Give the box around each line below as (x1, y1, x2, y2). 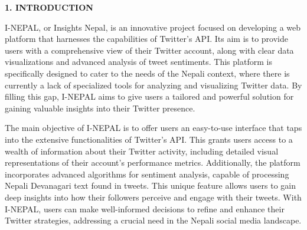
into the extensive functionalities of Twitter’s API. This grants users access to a (5, 133, 293, 145)
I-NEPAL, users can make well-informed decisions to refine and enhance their (5, 202, 285, 215)
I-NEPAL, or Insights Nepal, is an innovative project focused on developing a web (5, 21, 301, 33)
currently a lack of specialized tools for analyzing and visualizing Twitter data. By (5, 78, 302, 91)
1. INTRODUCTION (5, 1, 93, 13)
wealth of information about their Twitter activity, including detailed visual (5, 144, 279, 157)
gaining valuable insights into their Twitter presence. (5, 101, 195, 114)
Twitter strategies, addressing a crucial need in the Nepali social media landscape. (5, 214, 302, 226)
